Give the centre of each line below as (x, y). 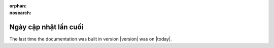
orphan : (18, 6)
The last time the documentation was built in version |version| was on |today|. (91, 39)
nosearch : (20, 13)
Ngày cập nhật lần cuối (46, 27)
